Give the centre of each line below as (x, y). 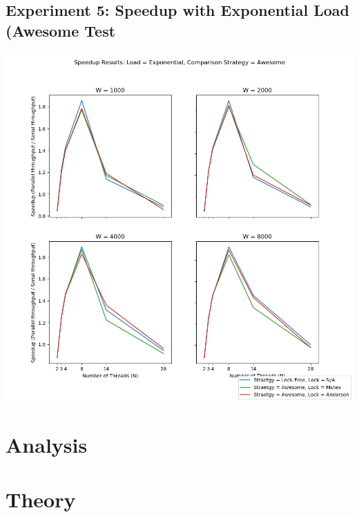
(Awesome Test (61, 30)
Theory (41, 499)
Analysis (47, 445)
